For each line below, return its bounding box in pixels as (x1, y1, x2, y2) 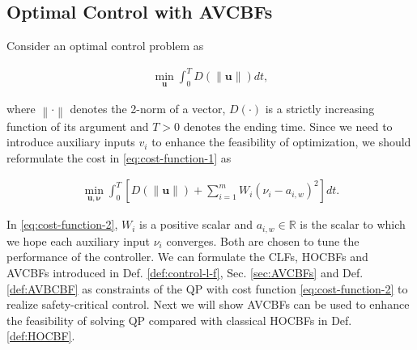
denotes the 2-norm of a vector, (70, 99, 226, 116)
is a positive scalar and (139, 216, 253, 233)
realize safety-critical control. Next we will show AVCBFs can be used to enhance (6, 296, 410, 313)
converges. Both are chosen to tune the (166, 232, 360, 249)
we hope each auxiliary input (6, 232, 151, 249)
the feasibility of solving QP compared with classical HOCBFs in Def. (6, 311, 352, 328)
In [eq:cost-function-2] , (6, 216, 118, 233)
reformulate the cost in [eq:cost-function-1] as (6, 149, 232, 166)
